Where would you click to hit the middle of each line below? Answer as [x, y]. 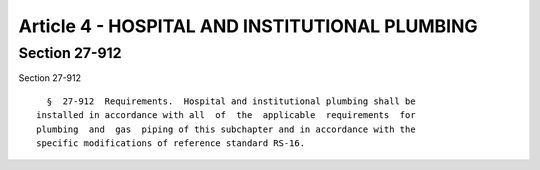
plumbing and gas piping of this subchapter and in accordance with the [226, 129]
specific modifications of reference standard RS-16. [170, 143]
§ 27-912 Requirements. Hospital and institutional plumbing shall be [231, 101]
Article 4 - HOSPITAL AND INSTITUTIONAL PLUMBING [248, 26]
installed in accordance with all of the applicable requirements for [226, 115]
